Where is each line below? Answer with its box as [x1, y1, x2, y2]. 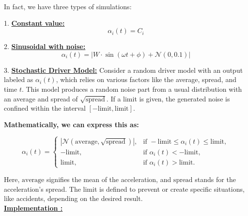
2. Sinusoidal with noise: [4, 41, 86, 51]
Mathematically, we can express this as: [4, 119, 139, 129]
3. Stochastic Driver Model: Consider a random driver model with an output [4, 65, 243, 75]
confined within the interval [4, 103, 86, 113]
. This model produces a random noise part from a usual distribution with [21, 83, 242, 94]
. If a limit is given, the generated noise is [106, 93, 230, 103]
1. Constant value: [4, 17, 65, 28]
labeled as [4, 74, 33, 84]
